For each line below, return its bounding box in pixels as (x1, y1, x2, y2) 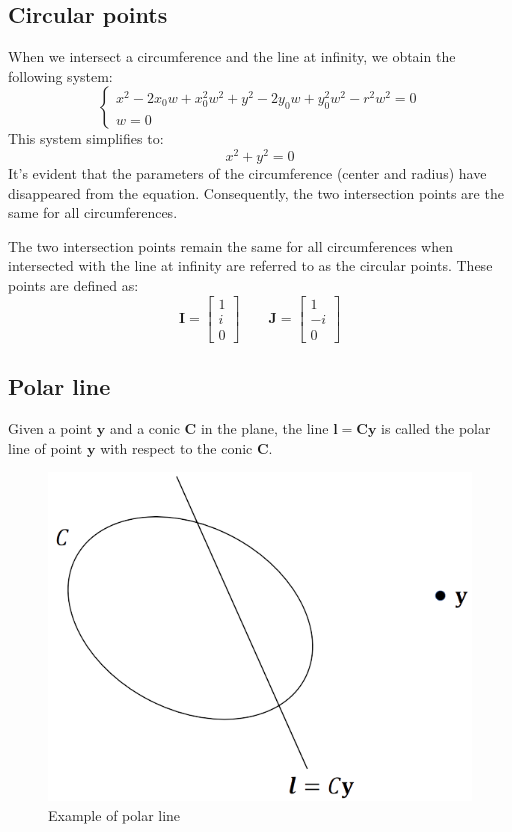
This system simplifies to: (8, 128, 164, 149)
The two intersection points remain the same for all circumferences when (8, 235, 453, 256)
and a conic (109, 417, 180, 438)
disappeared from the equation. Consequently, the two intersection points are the (8, 182, 504, 203)
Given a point (8, 417, 93, 438)
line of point (8, 437, 83, 458)
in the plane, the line (200, 417, 329, 438)
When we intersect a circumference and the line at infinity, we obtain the (8, 46, 456, 67)
